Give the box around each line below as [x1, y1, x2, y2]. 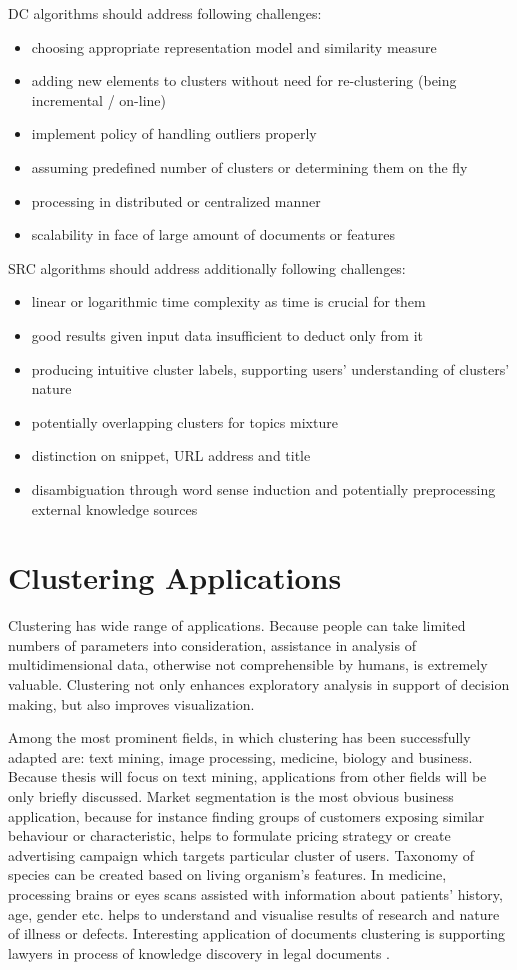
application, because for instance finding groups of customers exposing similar [8, 805, 485, 826]
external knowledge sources [31, 498, 198, 519]
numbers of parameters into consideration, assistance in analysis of [8, 634, 416, 655]
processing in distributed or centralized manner [31, 190, 321, 211]
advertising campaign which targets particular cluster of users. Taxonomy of [8, 844, 475, 865]
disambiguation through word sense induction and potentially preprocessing [31, 478, 496, 499]
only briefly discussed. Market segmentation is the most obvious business [8, 785, 454, 806]
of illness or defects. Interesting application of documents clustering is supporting [8, 923, 506, 944]
